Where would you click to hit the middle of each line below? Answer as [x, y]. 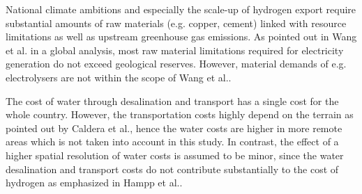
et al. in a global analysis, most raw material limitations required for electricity [175, 50]
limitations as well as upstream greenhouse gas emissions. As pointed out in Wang [181, 37]
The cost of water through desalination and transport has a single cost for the [172, 100]
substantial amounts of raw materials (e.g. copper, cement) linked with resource [176, 23]
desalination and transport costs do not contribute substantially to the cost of [172, 169]
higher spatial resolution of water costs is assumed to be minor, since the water [175, 155]
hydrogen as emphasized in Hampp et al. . [94, 183]
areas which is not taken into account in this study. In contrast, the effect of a [172, 142]
